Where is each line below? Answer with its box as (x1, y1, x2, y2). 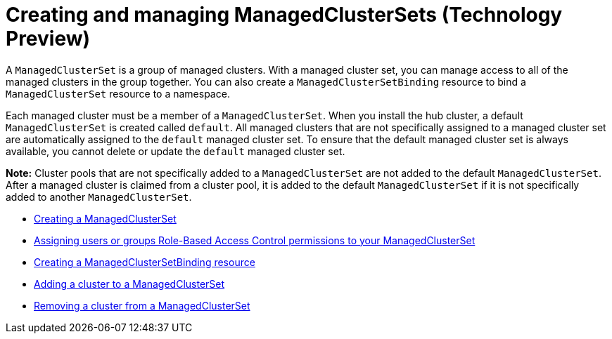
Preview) (6, 27, 91, 51)
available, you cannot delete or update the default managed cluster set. (6, 145, 345, 157)
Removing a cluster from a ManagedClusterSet (34, 299, 250, 312)
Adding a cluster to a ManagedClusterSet (34, 277, 225, 290)
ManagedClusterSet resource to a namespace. (6, 87, 230, 100)
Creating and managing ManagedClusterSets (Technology (6, 3, 563, 27)
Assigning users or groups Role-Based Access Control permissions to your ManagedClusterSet (34, 234, 476, 246)
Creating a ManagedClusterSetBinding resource (34, 255, 255, 268)
